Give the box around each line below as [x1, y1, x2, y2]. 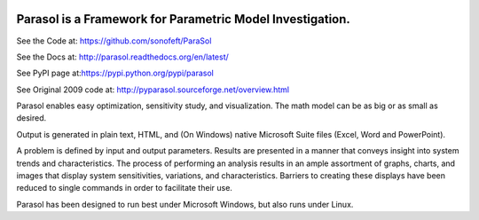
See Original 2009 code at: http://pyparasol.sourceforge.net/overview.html [16, 84, 290, 95]
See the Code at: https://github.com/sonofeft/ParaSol [16, 35, 212, 46]
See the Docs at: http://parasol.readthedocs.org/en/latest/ [16, 51, 230, 62]
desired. [16, 113, 47, 123]
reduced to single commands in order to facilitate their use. [16, 183, 232, 193]
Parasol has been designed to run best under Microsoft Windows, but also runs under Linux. [16, 199, 354, 209]
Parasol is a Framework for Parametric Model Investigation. [16, 12, 350, 27]
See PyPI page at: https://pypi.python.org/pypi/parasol [16, 67, 215, 79]
